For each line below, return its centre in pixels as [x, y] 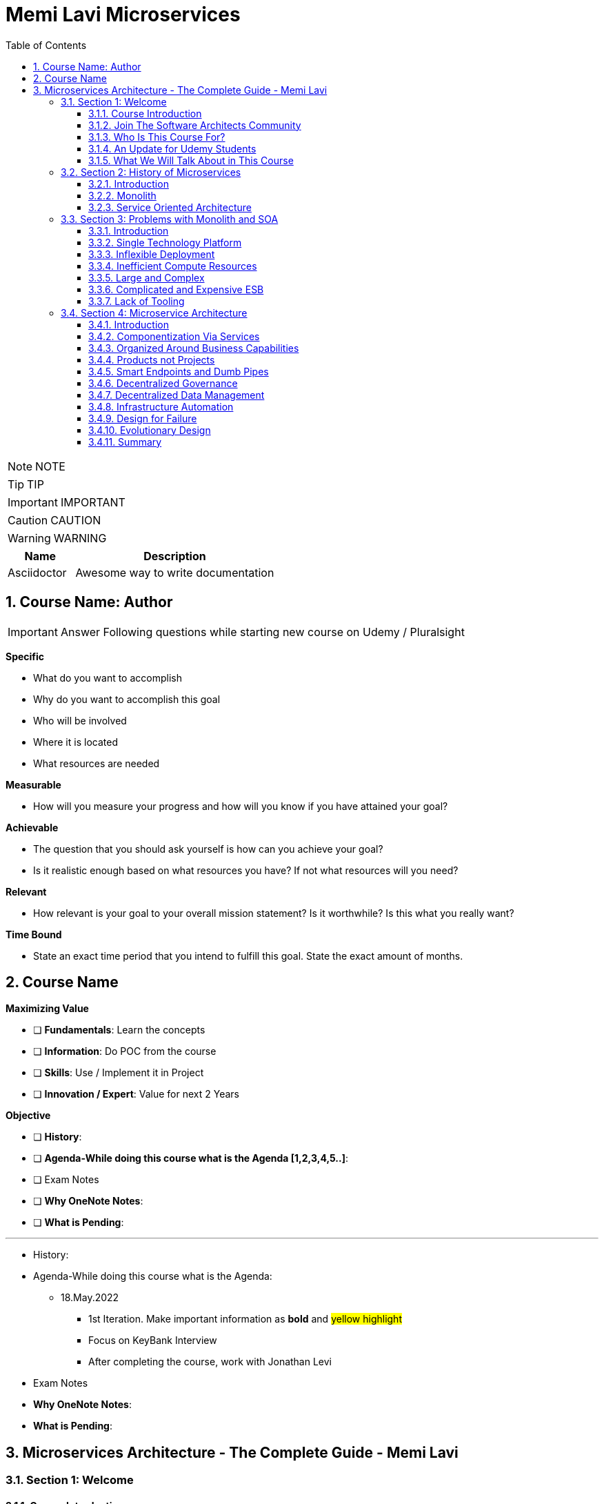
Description [175, 556]
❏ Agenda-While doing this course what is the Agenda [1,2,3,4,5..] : [191, 1158]
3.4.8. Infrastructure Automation [161, 406]
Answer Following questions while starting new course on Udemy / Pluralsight [262, 632]
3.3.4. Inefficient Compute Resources [173, 266]
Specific [25, 656]
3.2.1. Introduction [129, 184]
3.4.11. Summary [125, 442]
